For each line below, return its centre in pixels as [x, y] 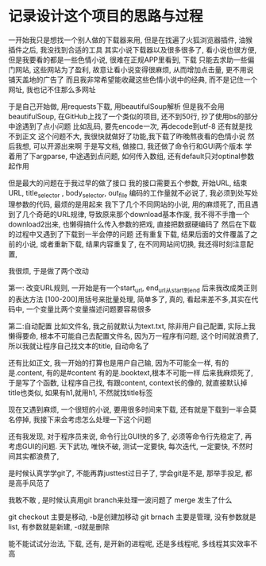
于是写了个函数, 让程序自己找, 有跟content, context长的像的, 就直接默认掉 [128, 382]
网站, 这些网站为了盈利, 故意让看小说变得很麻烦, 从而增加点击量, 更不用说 [134, 69]
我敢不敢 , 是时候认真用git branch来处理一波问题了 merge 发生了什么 [120, 500]
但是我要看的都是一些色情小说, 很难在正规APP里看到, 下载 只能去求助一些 [128, 60]
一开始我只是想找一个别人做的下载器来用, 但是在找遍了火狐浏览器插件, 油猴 [130, 40]
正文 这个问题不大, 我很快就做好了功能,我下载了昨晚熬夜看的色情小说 [134, 136]
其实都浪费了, [37, 456]
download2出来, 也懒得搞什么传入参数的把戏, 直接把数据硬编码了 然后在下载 [132, 224]
